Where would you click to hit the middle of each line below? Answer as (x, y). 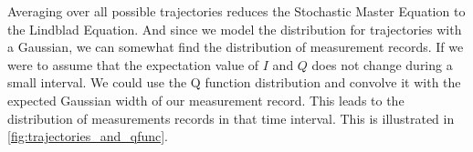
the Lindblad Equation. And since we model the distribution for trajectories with (235, 29)
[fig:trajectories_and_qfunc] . (88, 136)
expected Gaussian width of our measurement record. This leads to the (206, 100)
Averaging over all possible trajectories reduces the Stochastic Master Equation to (236, 11)
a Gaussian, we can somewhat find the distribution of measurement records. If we (236, 47)
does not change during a (382, 64)
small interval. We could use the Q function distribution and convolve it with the (234, 82)
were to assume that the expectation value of (133, 64)
